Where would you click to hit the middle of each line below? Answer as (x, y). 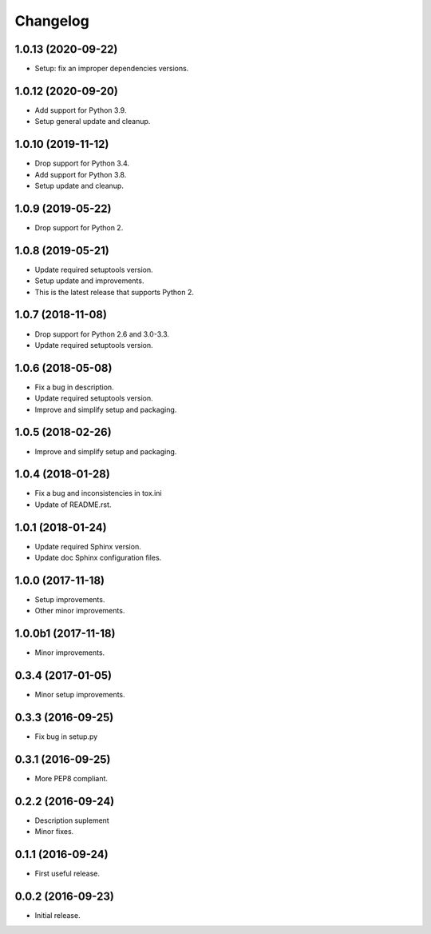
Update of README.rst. (73, 505)
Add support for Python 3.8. (81, 174)
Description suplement (72, 820)
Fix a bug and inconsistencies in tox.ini (99, 493)
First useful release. (67, 874)
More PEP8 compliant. (71, 779)
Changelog (52, 21)
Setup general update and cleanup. (93, 122)
